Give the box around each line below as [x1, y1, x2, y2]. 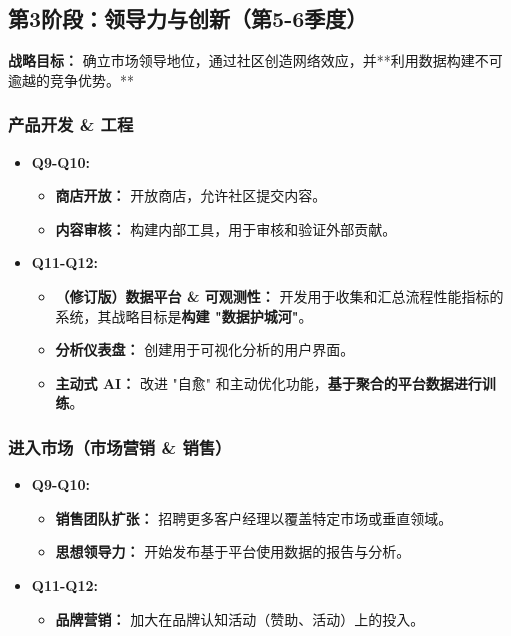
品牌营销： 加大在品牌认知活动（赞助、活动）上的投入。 [55, 608, 425, 629]
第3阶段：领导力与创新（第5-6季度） [8, 3, 368, 34]
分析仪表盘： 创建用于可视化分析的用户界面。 [55, 339, 355, 360]
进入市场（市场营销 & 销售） [8, 434, 232, 459]
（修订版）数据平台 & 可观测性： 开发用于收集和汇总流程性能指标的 [55, 285, 504, 306]
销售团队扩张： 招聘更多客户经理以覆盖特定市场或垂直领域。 [55, 507, 453, 528]
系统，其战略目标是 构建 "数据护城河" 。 [55, 305, 313, 326]
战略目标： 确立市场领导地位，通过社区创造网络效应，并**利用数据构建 [8, 50, 475, 71]
